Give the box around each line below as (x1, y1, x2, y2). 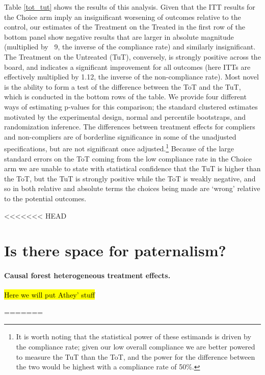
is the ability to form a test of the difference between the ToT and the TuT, (4, 81, 241, 92)
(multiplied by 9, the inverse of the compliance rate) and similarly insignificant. (4, 41, 256, 52)
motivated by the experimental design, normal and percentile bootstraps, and (4, 111, 246, 122)
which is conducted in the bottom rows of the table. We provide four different (4, 91, 247, 102)
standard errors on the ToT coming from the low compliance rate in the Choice (4, 153, 252, 164)
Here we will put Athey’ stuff (4, 289, 95, 300)
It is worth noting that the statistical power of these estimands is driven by (16, 331, 251, 342)
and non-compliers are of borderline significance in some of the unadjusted (4, 131, 236, 142)
